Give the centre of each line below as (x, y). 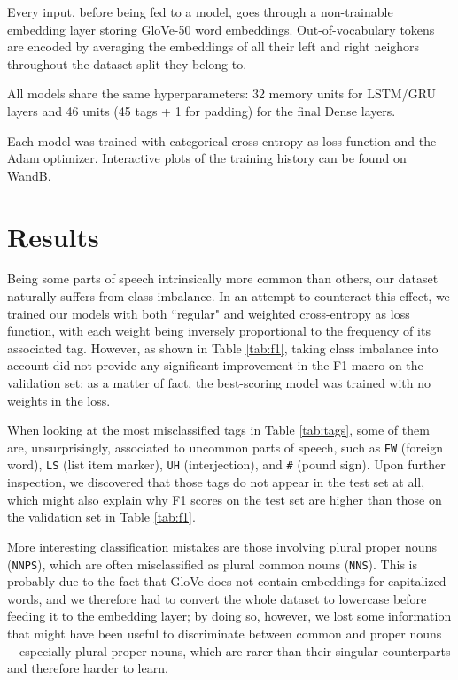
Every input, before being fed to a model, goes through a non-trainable (200, 12)
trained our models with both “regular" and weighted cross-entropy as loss (209, 313)
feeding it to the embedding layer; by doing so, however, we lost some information (229, 616)
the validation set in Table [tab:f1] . (101, 517)
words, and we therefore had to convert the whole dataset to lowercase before (217, 598)
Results (53, 236)
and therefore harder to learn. (88, 668)
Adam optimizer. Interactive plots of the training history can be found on (207, 158)
